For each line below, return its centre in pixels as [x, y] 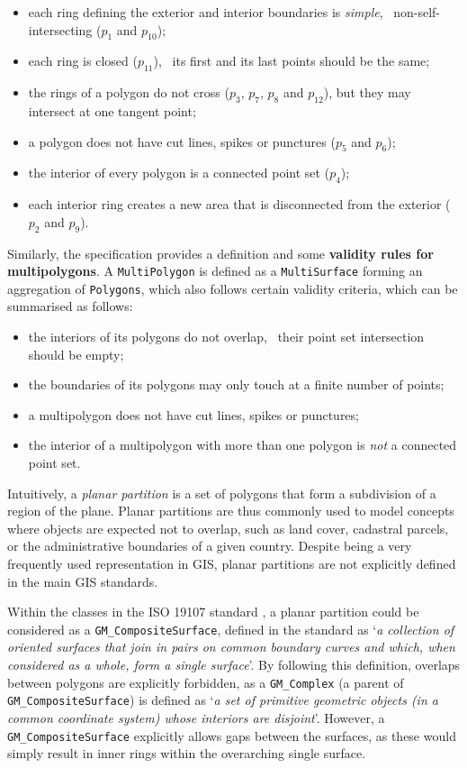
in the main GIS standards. [83, 581]
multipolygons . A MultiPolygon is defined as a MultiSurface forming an [215, 271]
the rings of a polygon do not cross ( [129, 92]
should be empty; [76, 354]
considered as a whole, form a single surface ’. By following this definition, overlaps [234, 665]
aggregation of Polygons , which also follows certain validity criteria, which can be [233, 288]
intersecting [60, 29]
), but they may [367, 92]
